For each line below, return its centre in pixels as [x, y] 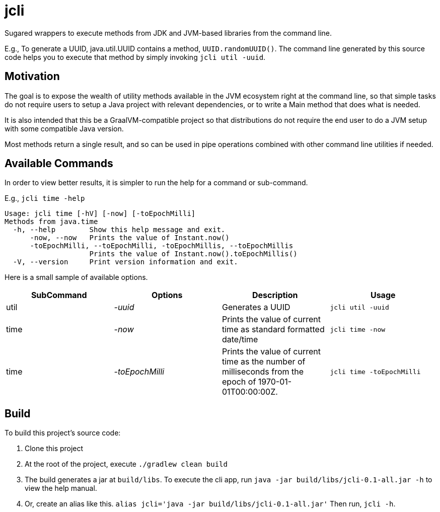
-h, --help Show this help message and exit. [119, 230]
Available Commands [59, 164]
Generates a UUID [256, 307]
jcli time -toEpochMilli [375, 372]
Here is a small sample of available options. [76, 277]
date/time [240, 340]
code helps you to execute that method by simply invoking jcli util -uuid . [135, 57]
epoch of [239, 382]
